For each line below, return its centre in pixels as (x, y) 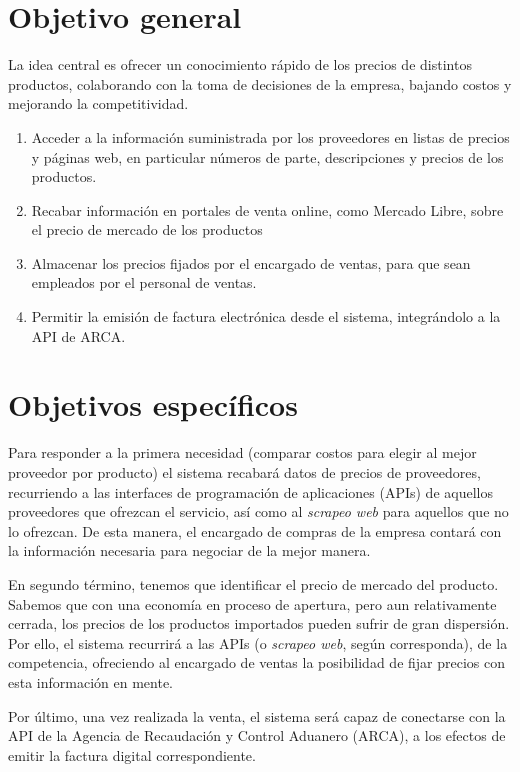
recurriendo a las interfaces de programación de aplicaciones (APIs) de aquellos (250, 491)
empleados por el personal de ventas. (144, 282)
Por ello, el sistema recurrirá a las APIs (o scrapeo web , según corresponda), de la (258, 642)
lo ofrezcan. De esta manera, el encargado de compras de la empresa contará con (255, 530)
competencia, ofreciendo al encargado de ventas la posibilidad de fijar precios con (256, 662)
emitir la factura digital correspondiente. (132, 754)
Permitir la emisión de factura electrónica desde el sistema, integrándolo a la (266, 316)
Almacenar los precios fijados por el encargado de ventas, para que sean (251, 262)
